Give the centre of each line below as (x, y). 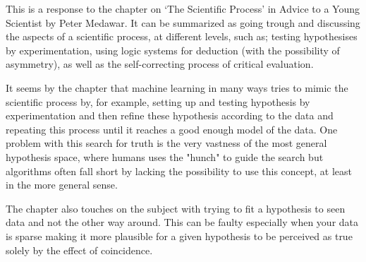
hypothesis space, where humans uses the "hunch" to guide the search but (165, 156)
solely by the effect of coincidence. (79, 250)
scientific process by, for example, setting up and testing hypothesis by (158, 101)
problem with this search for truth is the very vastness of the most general (166, 143)
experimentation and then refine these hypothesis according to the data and (170, 115)
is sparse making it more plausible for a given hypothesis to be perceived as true (179, 236)
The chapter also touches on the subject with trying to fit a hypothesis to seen (176, 208)
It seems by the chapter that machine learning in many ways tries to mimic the (177, 87)
